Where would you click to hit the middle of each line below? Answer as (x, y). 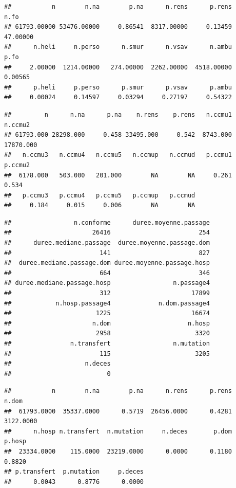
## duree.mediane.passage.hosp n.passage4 (107, 283)
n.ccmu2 (17, 125)
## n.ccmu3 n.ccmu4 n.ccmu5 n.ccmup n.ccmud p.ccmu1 (118, 155)
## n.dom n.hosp (107, 323)
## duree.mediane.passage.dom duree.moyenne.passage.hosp (107, 263)
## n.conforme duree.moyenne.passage (107, 222)
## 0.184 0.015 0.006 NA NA (100, 205)
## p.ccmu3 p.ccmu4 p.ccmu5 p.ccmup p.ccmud (100, 195)
